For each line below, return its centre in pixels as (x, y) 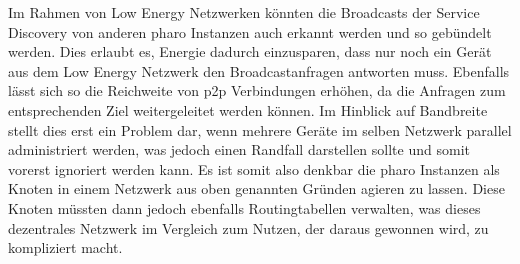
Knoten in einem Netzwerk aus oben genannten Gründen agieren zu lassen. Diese (256, 188)
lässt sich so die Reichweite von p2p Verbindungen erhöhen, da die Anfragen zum (257, 90)
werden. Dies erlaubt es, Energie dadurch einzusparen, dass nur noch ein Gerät (250, 51)
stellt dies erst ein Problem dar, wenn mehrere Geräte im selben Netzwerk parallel (260, 129)
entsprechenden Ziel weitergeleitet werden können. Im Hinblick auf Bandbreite (248, 109)
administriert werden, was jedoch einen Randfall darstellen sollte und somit (239, 149)
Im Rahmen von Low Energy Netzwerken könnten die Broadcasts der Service (244, 12)
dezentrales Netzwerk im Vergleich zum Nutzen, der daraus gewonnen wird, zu (248, 227)
